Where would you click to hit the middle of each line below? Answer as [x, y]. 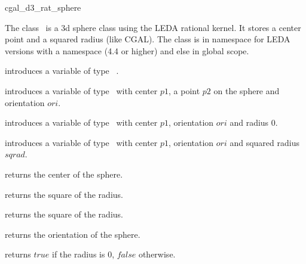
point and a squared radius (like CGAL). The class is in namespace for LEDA [148, 39]
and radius [249, 122]
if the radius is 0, [83, 254]
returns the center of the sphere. [64, 174]
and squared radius [264, 142]
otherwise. [157, 254]
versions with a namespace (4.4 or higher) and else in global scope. [127, 50]
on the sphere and [247, 90]
